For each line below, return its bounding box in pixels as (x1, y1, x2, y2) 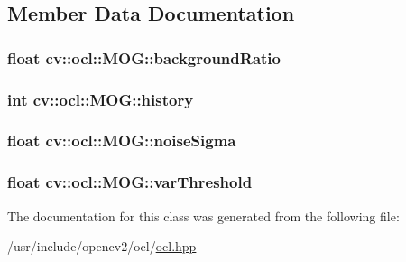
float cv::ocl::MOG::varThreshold (7, 171, 253, 193)
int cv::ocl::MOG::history (7, 88, 194, 110)
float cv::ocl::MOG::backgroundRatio (7, 46, 281, 69)
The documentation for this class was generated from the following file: (7, 206, 400, 225)
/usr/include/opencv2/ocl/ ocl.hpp (7, 237, 197, 256)
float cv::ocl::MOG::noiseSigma (7, 129, 236, 152)
